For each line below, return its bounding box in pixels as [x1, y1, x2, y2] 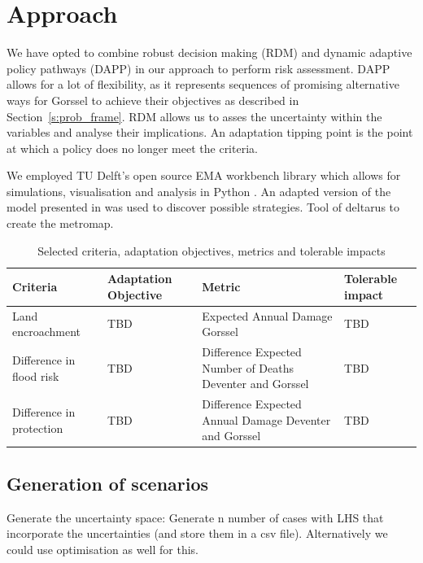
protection [12, 419, 63, 436]
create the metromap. [7, 215, 114, 232]
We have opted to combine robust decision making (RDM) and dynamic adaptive [7, 44, 412, 61]
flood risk [12, 367, 59, 384]
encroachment [12, 323, 81, 340]
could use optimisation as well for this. [7, 540, 199, 557]
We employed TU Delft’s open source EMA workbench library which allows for [7, 167, 401, 184]
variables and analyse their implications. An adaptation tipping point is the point [7, 124, 413, 141]
